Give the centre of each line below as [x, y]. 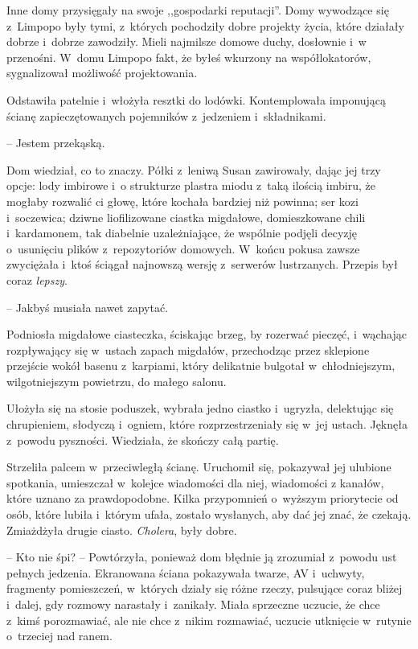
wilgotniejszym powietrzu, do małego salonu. [117, 381]
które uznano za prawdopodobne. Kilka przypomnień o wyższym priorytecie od [203, 498]
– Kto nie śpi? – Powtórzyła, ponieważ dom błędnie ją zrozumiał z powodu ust [202, 557]
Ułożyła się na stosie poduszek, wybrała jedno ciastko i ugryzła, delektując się [200, 408]
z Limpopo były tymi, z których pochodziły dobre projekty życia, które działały [205, 25]
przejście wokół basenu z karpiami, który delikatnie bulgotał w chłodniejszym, [201, 366]
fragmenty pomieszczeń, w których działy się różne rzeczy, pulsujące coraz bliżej [205, 588]
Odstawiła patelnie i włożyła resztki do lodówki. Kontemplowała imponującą [197, 99]
